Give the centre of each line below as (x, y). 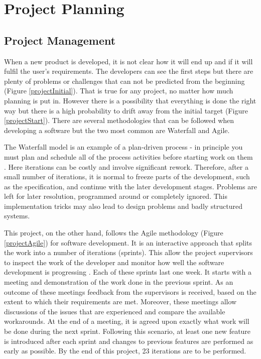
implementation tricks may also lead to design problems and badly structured (123, 206)
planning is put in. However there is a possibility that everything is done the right (130, 100)
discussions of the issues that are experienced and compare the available (115, 311)
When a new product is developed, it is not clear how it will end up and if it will (128, 61)
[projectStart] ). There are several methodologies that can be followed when (119, 120)
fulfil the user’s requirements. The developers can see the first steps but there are (129, 71)
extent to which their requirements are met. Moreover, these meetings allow (120, 302)
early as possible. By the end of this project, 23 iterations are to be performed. (125, 351)
